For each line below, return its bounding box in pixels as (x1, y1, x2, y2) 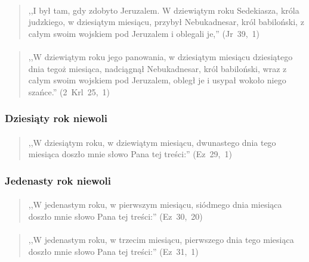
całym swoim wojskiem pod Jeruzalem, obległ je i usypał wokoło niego (28, 74, 286, 86)
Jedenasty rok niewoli (5, 173, 111, 188)
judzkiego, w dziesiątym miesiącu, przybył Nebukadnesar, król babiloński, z (28, 15, 304, 28)
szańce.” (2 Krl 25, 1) (28, 85, 110, 98)
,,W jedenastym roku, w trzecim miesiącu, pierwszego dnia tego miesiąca (28, 233, 294, 246)
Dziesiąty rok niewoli (5, 111, 107, 126)
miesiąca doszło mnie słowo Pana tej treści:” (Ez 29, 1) (28, 148, 232, 160)
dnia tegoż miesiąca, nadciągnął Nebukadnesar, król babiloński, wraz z (28, 62, 287, 74)
